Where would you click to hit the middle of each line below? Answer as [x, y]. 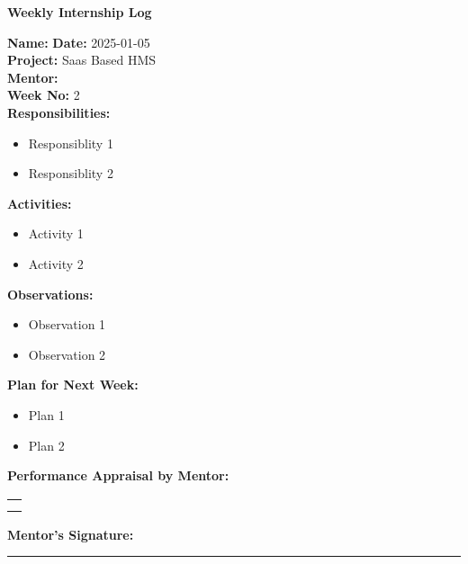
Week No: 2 [44, 95]
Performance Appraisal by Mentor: [118, 475]
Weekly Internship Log [80, 12]
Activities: [40, 203]
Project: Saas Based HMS [82, 60]
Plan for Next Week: [73, 385]
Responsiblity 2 [71, 173]
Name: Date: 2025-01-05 [79, 42]
